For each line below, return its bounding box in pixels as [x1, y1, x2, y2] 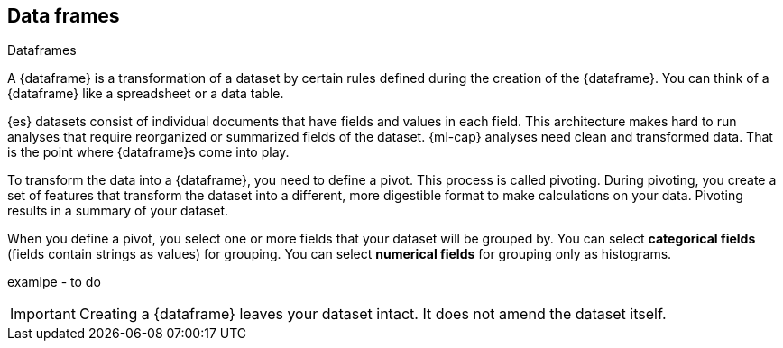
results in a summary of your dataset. [7, 203, 229, 219]
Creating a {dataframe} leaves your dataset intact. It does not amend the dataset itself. [78, 305, 667, 324]
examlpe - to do [7, 274, 101, 290]
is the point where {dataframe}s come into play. [7, 144, 290, 160]
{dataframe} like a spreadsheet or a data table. [7, 86, 284, 102]
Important [10, 305, 76, 324]
